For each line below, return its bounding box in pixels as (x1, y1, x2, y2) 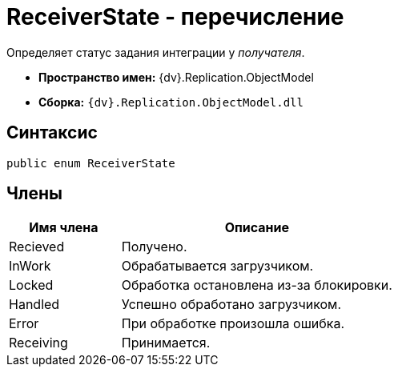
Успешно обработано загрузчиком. (121, 296, 342, 313)
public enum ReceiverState (6, 156, 175, 170)
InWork (9, 258, 51, 275)
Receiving (9, 335, 68, 351)
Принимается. (121, 335, 211, 351)
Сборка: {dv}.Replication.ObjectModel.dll (38, 94, 304, 109)
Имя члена (29, 219, 98, 236)
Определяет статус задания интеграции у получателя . (6, 45, 305, 59)
